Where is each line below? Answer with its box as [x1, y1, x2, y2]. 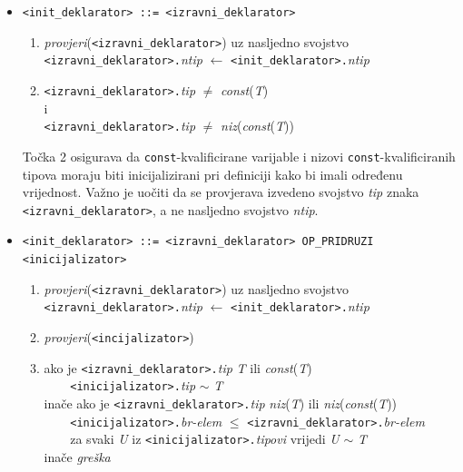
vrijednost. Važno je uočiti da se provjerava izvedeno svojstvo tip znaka [22, 182, 419, 202]
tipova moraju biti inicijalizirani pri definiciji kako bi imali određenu [22, 164, 403, 183]
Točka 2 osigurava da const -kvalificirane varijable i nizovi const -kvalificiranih [22, 146, 456, 165]
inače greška [44, 447, 111, 466]
